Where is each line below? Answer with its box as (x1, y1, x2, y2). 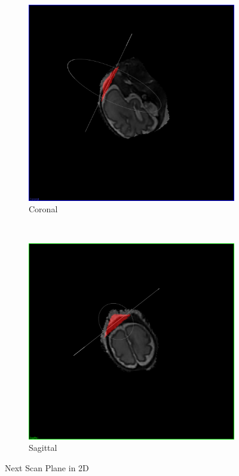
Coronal (29, 203, 58, 215)
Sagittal (29, 441, 57, 454)
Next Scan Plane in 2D (5, 462, 89, 474)
